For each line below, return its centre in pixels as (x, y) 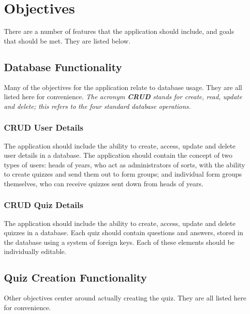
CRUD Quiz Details (44, 205)
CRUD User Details (44, 127)
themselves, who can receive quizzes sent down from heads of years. (104, 183)
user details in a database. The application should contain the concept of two (118, 155)
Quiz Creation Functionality (75, 277)
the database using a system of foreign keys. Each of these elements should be (119, 242)
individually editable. (35, 251)
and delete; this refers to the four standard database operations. (97, 106)
